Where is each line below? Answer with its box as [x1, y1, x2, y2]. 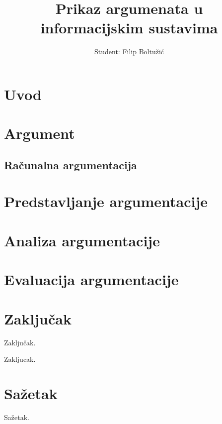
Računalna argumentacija [4, 157, 137, 172]
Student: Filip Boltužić [94, 46, 164, 57]
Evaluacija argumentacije [4, 269, 179, 290]
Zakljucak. [4, 354, 36, 364]
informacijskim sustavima [40, 17, 218, 38]
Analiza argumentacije [4, 230, 160, 250]
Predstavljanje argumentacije [4, 191, 208, 212]
